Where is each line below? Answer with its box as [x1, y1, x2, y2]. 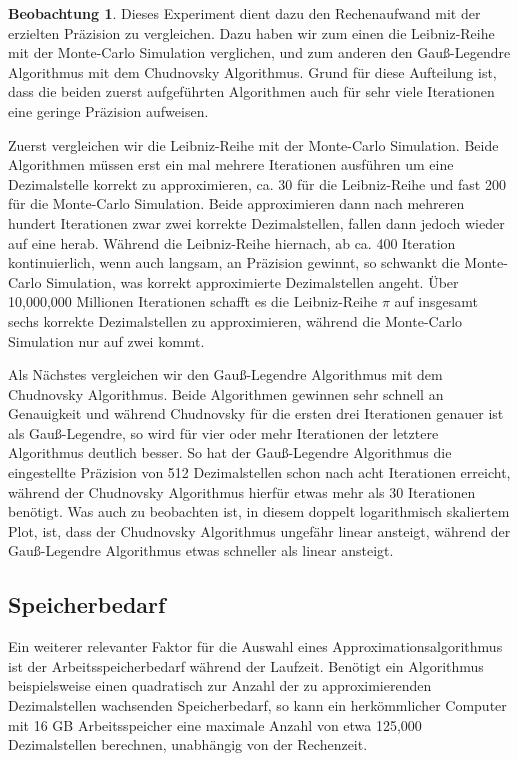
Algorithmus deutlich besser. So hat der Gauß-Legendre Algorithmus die [8, 442, 452, 463]
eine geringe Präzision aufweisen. [8, 100, 209, 121]
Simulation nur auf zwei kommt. [8, 330, 205, 351]
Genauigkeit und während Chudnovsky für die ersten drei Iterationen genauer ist [8, 403, 504, 424]
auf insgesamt [394, 291, 478, 312]
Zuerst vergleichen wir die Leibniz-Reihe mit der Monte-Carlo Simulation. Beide [8, 134, 499, 155]
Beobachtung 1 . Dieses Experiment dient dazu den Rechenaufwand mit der [8, 3, 481, 23]
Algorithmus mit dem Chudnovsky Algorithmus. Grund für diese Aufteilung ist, [8, 61, 497, 82]
